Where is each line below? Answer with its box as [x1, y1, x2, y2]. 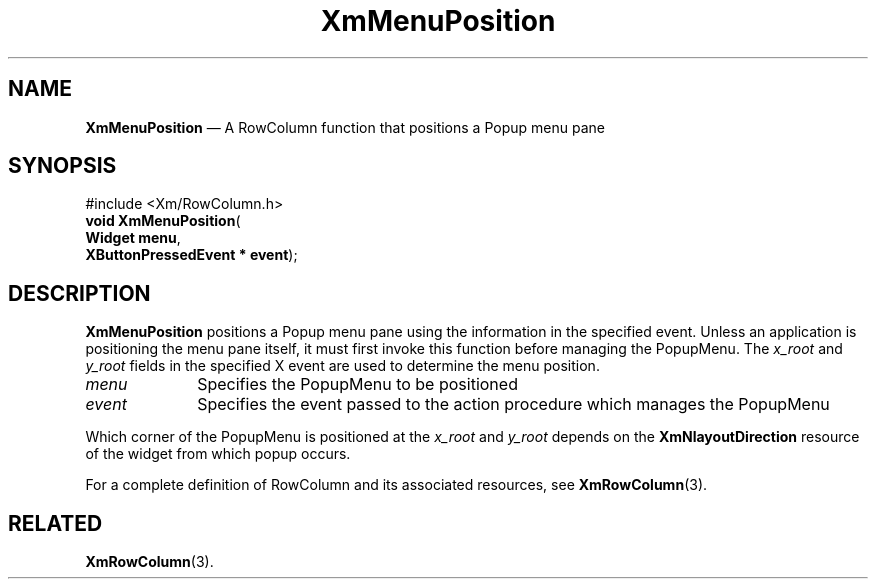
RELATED [8, 510, 103, 536]
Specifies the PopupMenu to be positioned [197, 374, 518, 395]
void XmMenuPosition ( [85, 212, 241, 230]
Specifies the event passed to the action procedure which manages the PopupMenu [197, 394, 830, 415]
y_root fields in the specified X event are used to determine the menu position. [85, 357, 600, 375]
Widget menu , [85, 229, 181, 247]
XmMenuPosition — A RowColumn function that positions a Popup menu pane [85, 118, 605, 136]
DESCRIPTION [8, 280, 151, 306]
